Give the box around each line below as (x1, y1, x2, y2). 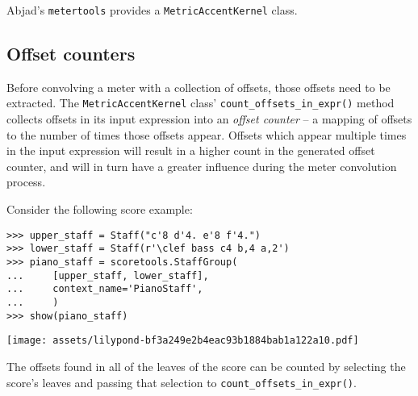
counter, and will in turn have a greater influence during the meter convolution (6, 157, 397, 174)
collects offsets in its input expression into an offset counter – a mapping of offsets (6, 110, 412, 127)
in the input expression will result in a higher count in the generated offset (6, 142, 375, 159)
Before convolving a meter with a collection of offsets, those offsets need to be (6, 78, 391, 95)
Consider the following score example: (6, 201, 193, 218)
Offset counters (6, 41, 136, 66)
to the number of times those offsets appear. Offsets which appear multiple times (6, 126, 407, 143)
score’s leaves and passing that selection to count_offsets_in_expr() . (6, 373, 357, 390)
